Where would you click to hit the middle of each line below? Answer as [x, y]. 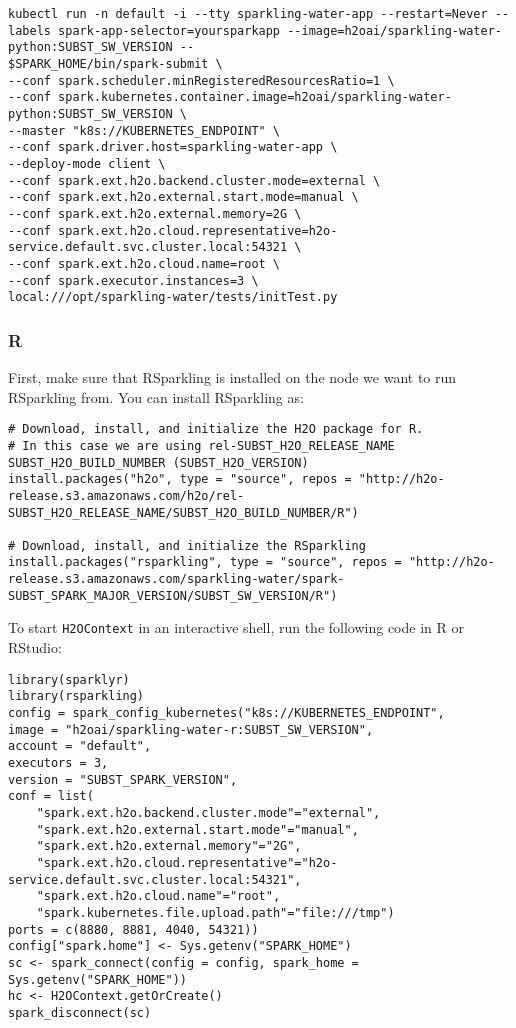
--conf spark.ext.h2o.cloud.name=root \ [144, 263]
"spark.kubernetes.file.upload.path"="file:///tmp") [215, 912]
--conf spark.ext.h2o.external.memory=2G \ [155, 213]
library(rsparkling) [76, 696]
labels [29, 30]
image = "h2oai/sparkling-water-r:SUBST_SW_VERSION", [191, 729]
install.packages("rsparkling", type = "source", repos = [205, 562]
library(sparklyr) [69, 679]
